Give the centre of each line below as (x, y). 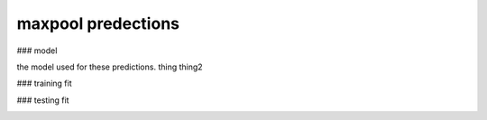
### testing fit (43, 100)
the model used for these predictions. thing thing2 (110, 67)
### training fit (44, 83)
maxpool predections (98, 23)
